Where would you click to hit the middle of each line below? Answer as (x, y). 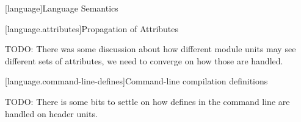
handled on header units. (51, 113)
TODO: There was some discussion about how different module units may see (150, 49)
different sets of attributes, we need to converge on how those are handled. (144, 60)
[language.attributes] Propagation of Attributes (92, 28)
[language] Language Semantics (62, 8)
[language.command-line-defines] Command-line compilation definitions (136, 81)
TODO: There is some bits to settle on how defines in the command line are (147, 101)
